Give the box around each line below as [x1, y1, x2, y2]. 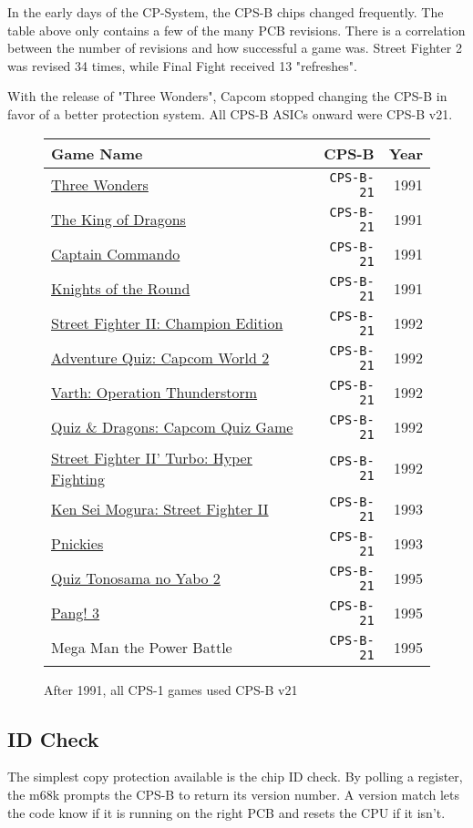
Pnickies [51, 533, 104, 555]
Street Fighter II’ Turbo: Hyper [51, 446, 252, 468]
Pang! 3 [51, 602, 100, 624]
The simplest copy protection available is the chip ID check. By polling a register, [7, 767, 463, 786]
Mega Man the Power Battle [51, 637, 232, 659]
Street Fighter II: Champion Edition [51, 312, 283, 334]
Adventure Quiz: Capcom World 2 [51, 347, 270, 369]
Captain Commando [51, 243, 180, 265]
